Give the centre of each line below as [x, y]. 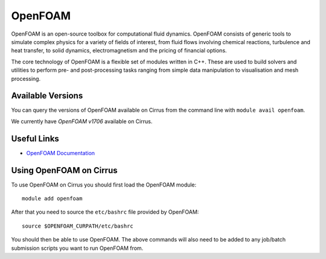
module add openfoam [52, 198]
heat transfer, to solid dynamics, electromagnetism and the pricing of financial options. [119, 51]
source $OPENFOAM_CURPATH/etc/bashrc [78, 226]
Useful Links [35, 139]
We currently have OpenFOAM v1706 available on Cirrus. [82, 121]
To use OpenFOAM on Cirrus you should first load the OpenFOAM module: [104, 185]
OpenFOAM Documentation [61, 153]
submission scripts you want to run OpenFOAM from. [77, 248]
